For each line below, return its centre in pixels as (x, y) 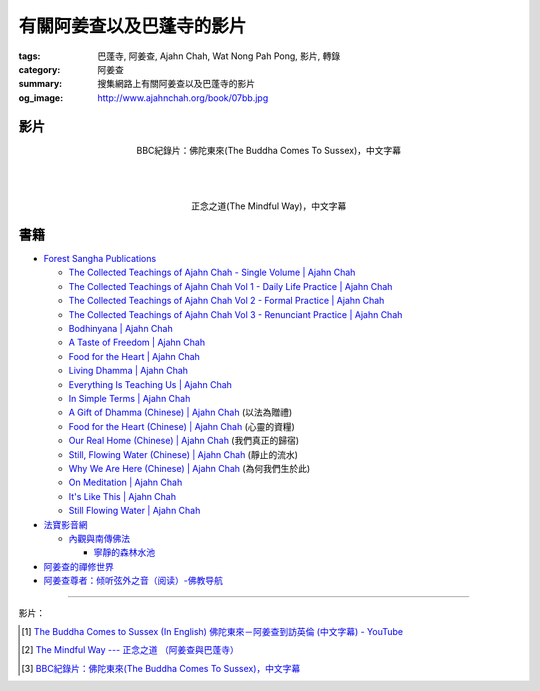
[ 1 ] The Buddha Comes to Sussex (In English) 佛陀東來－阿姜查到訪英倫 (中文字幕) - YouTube (212, 631)
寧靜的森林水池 (124, 552)
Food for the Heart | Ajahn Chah (134, 356)
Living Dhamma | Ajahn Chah (128, 371)
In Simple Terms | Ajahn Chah (129, 398)
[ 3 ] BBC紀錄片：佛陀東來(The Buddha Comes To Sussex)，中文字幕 (161, 668)
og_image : (41, 97)
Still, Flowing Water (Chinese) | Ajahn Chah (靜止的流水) (183, 454)
